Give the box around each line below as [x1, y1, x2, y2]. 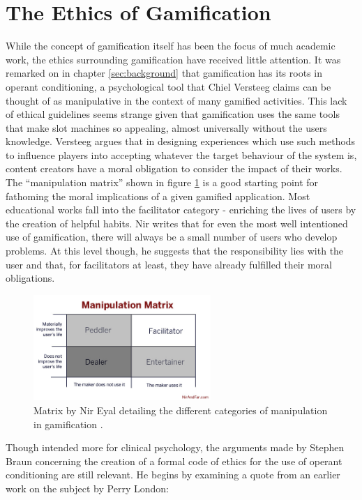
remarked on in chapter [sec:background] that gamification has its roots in [6, 66, 322, 80]
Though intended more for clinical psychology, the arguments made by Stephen [6, 440, 345, 455]
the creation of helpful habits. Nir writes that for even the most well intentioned [6, 215, 348, 230]
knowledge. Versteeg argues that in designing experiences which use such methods [6, 134, 356, 149]
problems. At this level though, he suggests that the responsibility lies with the [6, 243, 344, 258]
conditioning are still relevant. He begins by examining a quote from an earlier [6, 467, 340, 482]
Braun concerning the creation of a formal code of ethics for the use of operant [6, 453, 342, 468]
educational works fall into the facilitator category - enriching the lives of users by [6, 202, 356, 217]
